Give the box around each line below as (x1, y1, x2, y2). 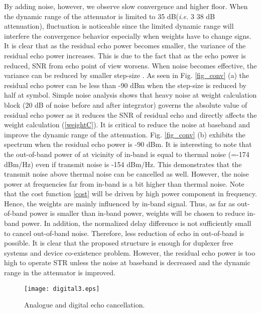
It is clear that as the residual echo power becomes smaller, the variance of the (4, 40, 246, 51)
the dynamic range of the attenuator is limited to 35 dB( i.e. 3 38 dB (4, 11, 215, 21)
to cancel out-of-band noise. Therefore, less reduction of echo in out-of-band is (4, 227, 244, 238)
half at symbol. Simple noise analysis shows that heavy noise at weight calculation (4, 90, 257, 100)
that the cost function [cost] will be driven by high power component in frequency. (4, 188, 257, 199)
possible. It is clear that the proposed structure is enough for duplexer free (4, 238, 233, 248)
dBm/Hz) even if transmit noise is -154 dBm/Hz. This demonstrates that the (4, 159, 242, 169)
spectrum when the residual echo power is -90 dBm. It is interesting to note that (4, 139, 252, 149)
